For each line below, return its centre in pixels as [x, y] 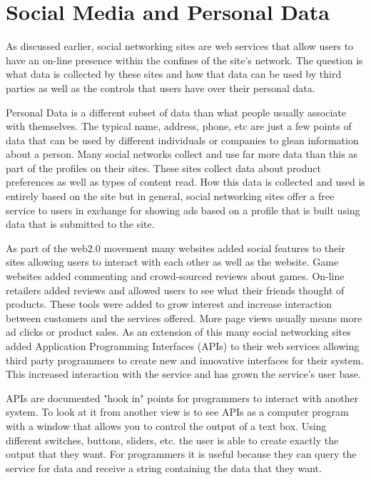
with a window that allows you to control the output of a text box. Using [166, 425]
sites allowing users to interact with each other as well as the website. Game [172, 262]
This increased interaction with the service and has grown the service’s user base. [183, 374]
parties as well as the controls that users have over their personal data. [161, 87]
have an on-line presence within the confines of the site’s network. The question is [184, 60]
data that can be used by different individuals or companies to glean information [182, 140]
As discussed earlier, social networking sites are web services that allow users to [180, 46]
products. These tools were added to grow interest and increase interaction [169, 304]
